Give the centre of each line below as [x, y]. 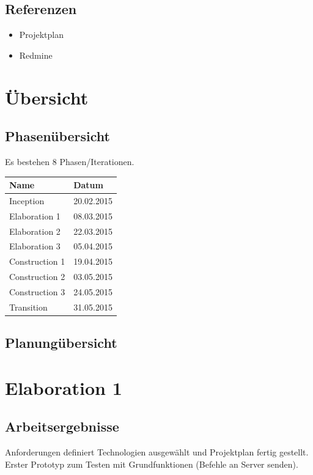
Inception [27, 200]
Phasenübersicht [57, 136]
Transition [28, 307]
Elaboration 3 [35, 246]
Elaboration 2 [35, 231]
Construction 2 [37, 277]
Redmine [36, 55]
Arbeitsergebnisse [62, 426]
